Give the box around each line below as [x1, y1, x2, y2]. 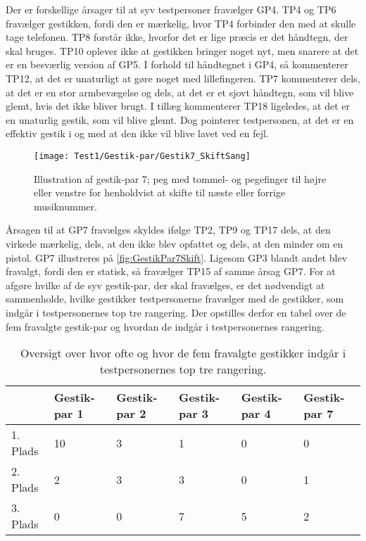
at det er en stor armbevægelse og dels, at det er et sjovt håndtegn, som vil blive [6, 84, 354, 99]
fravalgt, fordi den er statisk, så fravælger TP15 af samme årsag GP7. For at [6, 264, 336, 279]
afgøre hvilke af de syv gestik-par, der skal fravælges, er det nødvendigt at [6, 277, 325, 292]
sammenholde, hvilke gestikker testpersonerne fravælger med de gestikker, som [6, 291, 344, 306]
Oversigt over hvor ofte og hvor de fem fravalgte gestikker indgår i [20, 345, 346, 362]
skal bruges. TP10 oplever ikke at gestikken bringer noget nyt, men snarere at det [6, 43, 359, 58]
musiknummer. [34, 198, 97, 213]
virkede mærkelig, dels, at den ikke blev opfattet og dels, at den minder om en [6, 236, 343, 250]
